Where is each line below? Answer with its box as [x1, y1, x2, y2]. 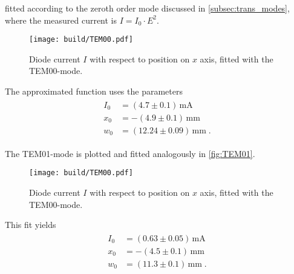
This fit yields [5, 218, 56, 231]
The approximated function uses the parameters [5, 85, 183, 98]
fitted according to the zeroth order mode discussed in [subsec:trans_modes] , [5, 2, 290, 14]
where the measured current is [5, 13, 117, 26]
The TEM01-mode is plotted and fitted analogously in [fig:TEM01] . [5, 147, 255, 159]
